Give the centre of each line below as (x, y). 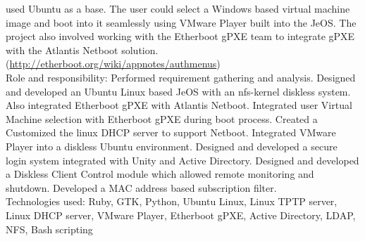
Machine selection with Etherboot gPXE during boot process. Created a (162, 118)
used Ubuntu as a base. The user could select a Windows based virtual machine (178, 8)
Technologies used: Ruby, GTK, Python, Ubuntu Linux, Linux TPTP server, (172, 201)
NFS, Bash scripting (49, 229)
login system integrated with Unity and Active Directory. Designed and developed (182, 160)
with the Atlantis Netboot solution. (82, 50)
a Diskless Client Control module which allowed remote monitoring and (160, 174)
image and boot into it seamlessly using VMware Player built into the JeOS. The (181, 22)
